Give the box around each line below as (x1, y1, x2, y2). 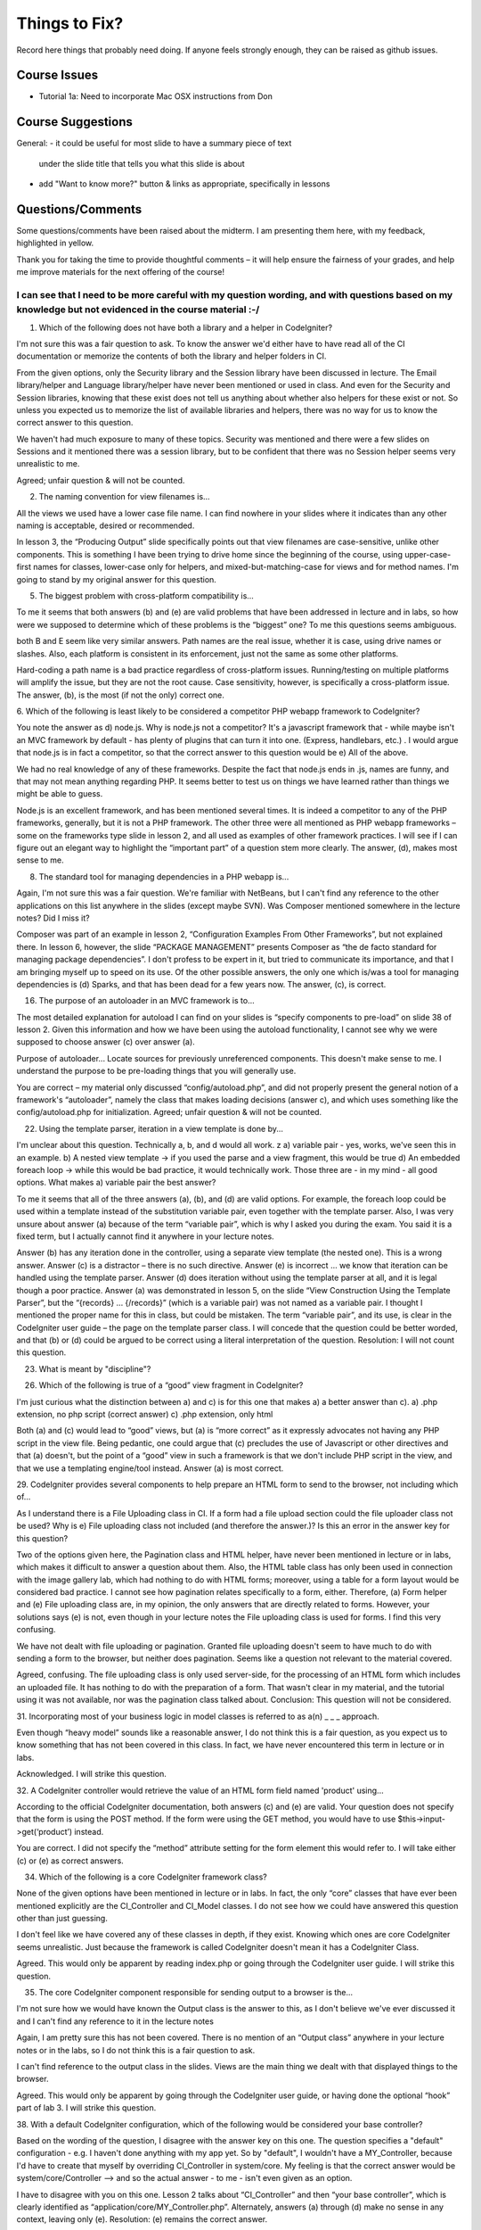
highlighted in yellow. (16, 237, 94, 249)
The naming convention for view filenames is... (38, 491, 210, 502)
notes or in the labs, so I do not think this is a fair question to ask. (16, 2044, 256, 2055)
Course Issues (16, 68, 99, 83)
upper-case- (404, 549, 452, 559)
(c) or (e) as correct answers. (16, 1855, 124, 1866)
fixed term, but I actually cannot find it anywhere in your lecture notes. (16, 1231, 275, 1242)
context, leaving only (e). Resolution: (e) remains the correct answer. (16, 2214, 267, 2225)
